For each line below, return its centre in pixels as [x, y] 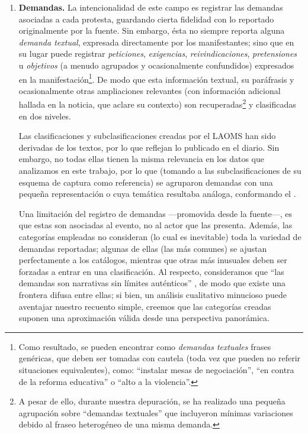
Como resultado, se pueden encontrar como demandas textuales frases [145, 346]
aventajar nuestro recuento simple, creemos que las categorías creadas [145, 306]
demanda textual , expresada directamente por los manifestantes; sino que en [156, 42]
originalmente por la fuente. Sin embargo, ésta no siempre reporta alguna [152, 30]
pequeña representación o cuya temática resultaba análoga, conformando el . [157, 194]
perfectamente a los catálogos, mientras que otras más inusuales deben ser [153, 260]
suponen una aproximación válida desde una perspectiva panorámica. [144, 318]
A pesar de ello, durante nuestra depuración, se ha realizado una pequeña [152, 401]
